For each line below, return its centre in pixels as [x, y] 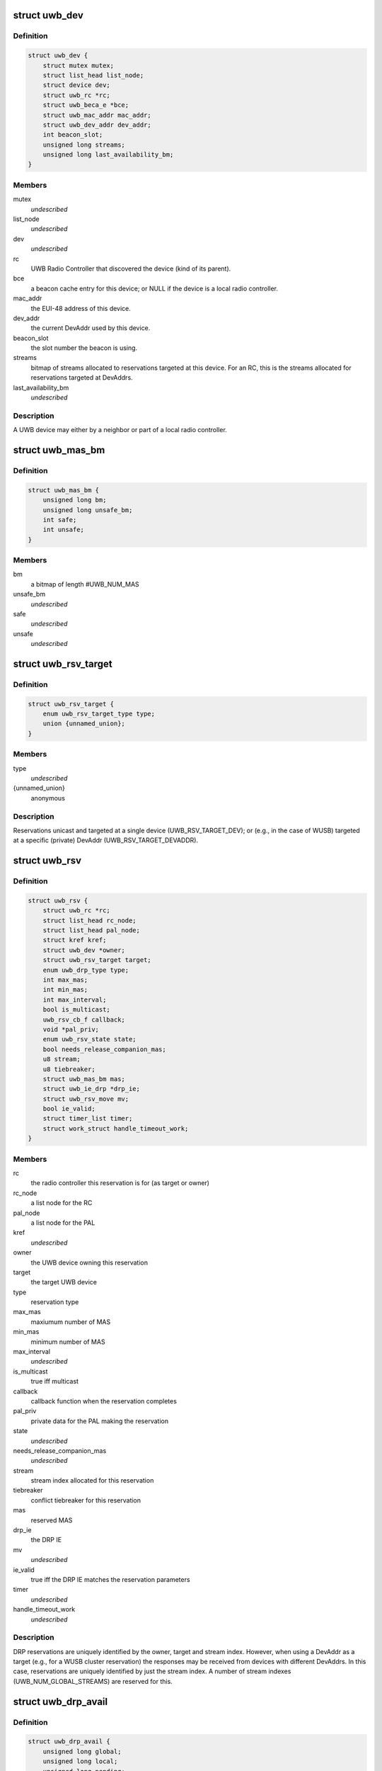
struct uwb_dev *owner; [84, 950]
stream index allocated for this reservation [92, 1481]
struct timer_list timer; [88, 1119]
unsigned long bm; [75, 500]
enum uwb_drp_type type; [86, 970]
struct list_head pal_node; [92, 930]
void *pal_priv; [71, 1029]
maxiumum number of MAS [71, 1322]
